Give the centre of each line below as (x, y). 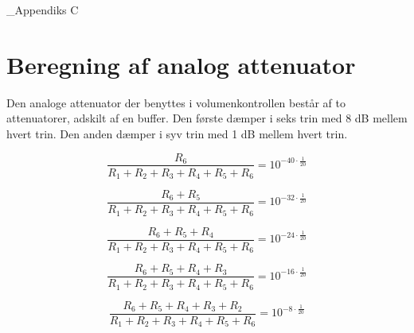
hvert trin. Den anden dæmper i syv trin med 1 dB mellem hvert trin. (177, 133)
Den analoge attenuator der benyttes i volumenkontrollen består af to (176, 102)
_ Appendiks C (43, 10)
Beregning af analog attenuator (181, 64)
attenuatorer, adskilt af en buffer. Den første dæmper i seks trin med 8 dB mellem (207, 118)
